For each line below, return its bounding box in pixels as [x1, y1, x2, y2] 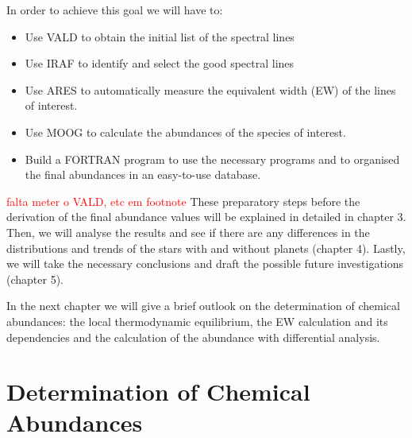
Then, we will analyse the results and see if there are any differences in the [6, 223, 370, 240]
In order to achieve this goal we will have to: [6, 2, 223, 17]
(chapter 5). [6, 270, 64, 287]
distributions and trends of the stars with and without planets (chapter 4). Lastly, [6, 239, 406, 256]
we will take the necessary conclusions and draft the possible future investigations [6, 255, 404, 272]
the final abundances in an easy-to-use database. [25, 166, 261, 183]
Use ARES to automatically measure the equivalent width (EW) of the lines [25, 81, 396, 98]
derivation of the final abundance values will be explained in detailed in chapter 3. [6, 208, 406, 225]
